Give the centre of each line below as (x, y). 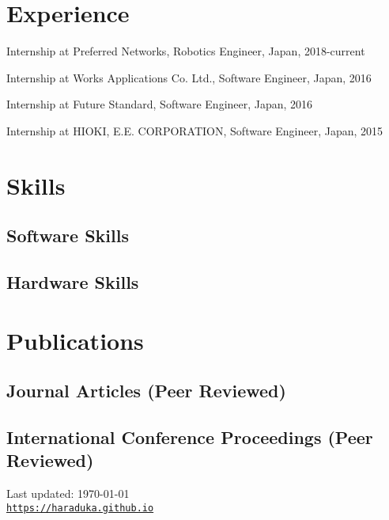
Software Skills (68, 235)
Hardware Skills (73, 282)
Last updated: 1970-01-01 (68, 493)
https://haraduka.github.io (80, 508)
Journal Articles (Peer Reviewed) (146, 391)
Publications (75, 340)
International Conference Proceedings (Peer (190, 436)
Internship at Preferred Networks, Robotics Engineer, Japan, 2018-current (186, 51)
